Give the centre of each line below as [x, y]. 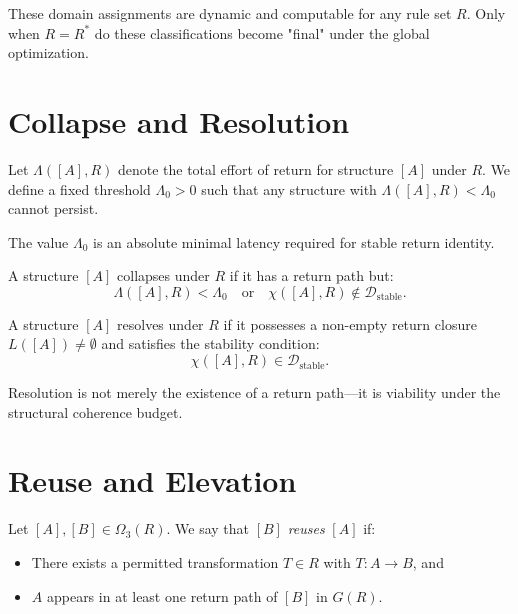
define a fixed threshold [79, 188]
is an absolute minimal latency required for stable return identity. [294, 241]
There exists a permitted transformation [155, 561]
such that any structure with [289, 188]
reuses [306, 528]
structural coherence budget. [95, 411]
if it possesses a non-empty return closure [350, 323]
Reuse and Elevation [152, 480]
